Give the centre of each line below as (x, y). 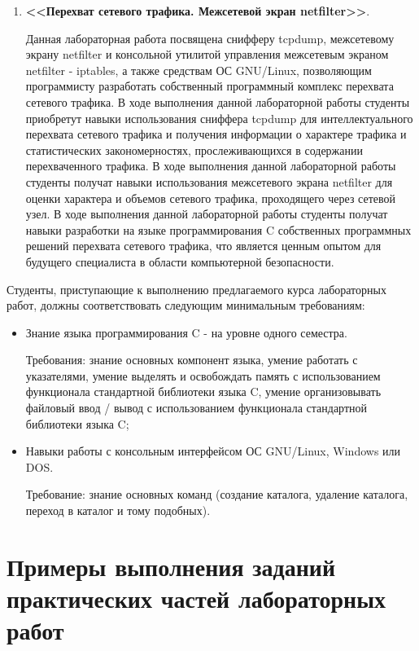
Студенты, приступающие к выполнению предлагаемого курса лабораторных (196, 289)
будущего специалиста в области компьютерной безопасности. (180, 261)
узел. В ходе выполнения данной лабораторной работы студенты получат (207, 214)
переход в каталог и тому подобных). (118, 510)
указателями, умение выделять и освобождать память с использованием (203, 375)
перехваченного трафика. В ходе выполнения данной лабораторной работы (211, 166)
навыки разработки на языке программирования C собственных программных (218, 229)
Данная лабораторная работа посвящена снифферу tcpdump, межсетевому (210, 38)
